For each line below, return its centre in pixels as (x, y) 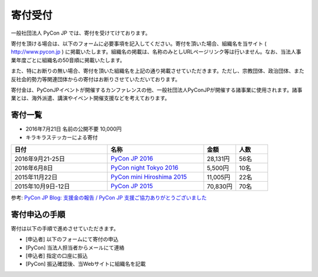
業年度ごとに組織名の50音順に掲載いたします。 (68, 60)
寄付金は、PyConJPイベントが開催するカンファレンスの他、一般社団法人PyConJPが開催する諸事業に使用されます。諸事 (157, 90)
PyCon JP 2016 (132, 158)
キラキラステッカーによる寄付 (62, 137)
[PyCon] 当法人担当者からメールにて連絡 (75, 248)
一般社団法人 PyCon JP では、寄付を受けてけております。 (81, 33)
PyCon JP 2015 (132, 186)
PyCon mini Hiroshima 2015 (149, 176)
